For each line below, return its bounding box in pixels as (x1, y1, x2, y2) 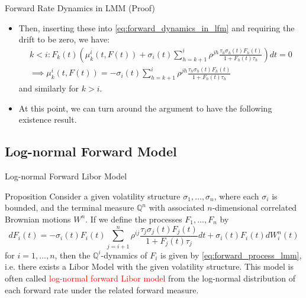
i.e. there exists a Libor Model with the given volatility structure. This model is (5, 260, 294, 273)
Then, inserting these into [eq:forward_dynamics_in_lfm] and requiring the (18, 21, 295, 34)
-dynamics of (101, 248, 147, 261)
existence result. (18, 113, 77, 126)
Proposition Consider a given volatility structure (5, 189, 181, 202)
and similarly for (18, 82, 79, 94)
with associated (149, 201, 205, 214)
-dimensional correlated (212, 201, 297, 214)
